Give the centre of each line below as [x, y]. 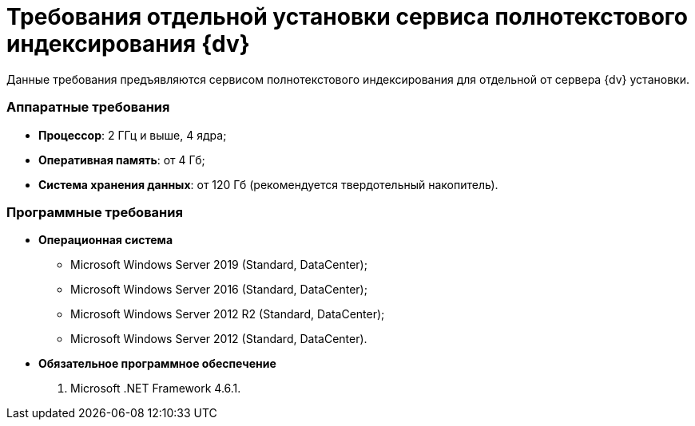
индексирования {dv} [128, 44]
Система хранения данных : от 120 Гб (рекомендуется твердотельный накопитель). [268, 184]
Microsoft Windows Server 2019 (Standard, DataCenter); [219, 265]
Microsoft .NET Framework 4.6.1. [156, 389]
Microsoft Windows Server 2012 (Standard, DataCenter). [219, 339]
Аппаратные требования [88, 107]
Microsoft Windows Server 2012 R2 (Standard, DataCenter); [228, 314]
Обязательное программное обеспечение [157, 364]
